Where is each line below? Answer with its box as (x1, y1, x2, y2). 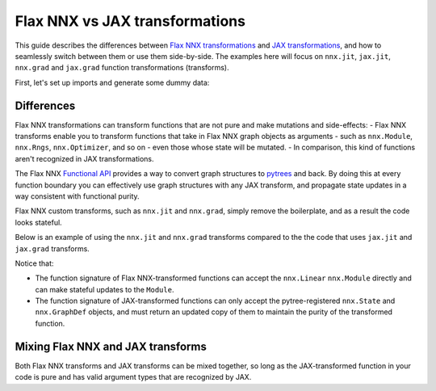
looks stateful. (15, 217, 62, 227)
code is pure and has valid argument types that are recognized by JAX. (15, 372, 252, 382)
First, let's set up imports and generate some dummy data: (15, 78, 210, 87)
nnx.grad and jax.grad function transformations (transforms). (15, 63, 229, 73)
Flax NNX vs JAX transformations (15, 12, 246, 30)
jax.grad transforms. (15, 243, 90, 254)
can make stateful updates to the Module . (35, 284, 174, 294)
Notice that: (15, 259, 54, 268)
